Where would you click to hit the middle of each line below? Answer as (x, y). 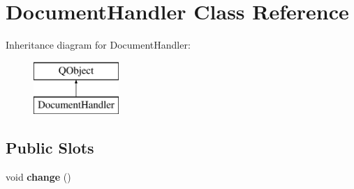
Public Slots (50, 148)
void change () (38, 177)
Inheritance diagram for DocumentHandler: (98, 45)
